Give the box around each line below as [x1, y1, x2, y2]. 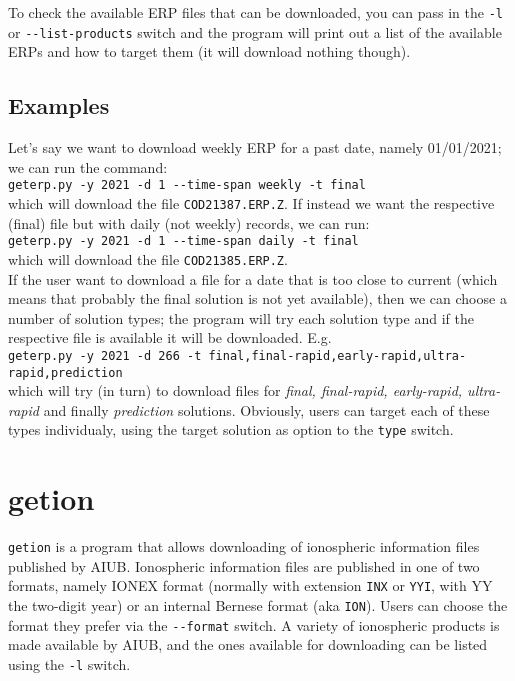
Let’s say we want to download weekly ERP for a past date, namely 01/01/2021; [8, 137, 502, 158]
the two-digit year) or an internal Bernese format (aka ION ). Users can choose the [8, 595, 508, 616]
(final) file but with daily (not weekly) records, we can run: [8, 212, 370, 233]
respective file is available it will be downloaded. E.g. [8, 327, 332, 348]
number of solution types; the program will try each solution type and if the [8, 307, 474, 328]
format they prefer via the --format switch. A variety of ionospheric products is [8, 614, 500, 635]
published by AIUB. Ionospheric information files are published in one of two [8, 555, 480, 576]
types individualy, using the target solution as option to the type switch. [8, 419, 454, 440]
